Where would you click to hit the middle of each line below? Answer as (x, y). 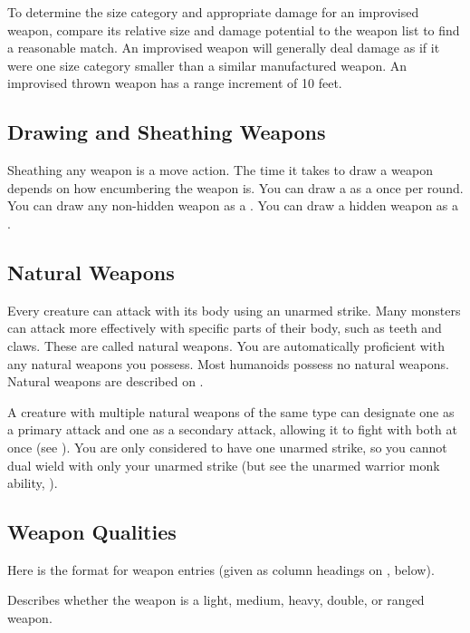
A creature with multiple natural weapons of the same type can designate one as (231, 411)
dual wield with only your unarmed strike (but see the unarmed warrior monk (224, 465)
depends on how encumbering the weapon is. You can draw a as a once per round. (235, 187)
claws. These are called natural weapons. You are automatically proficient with (226, 345)
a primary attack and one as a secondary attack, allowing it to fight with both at (232, 429)
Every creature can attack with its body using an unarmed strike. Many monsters (234, 310)
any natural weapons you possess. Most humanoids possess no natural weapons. (228, 363)
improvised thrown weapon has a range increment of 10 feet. (175, 83)
